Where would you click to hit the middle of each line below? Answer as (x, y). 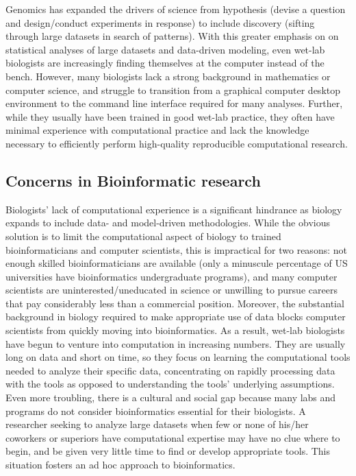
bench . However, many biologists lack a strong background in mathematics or (168, 76)
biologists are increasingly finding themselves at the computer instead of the (165, 63)
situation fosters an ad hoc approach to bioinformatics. (120, 465)
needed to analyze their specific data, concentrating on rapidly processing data (170, 370)
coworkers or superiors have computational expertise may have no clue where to (173, 437)
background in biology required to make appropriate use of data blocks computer (176, 317)
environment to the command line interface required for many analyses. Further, (174, 103)
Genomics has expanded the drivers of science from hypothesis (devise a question (176, 9)
